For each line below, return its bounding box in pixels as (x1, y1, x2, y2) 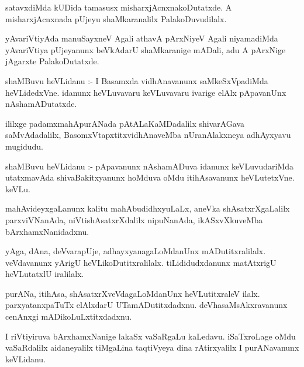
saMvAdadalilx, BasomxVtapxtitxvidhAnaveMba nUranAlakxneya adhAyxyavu (5, 129, 291, 141)
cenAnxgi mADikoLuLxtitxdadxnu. (5, 310, 132, 323)
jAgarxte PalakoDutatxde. (5, 55, 99, 67)
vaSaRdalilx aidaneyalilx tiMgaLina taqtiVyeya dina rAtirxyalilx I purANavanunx (5, 341, 299, 354)
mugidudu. (5, 140, 43, 152)
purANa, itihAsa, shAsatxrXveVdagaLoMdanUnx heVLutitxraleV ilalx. (5, 287, 260, 299)
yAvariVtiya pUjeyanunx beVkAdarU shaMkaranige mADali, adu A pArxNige (5, 43, 286, 56)
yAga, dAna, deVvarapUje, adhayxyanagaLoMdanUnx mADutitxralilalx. (5, 245, 266, 257)
